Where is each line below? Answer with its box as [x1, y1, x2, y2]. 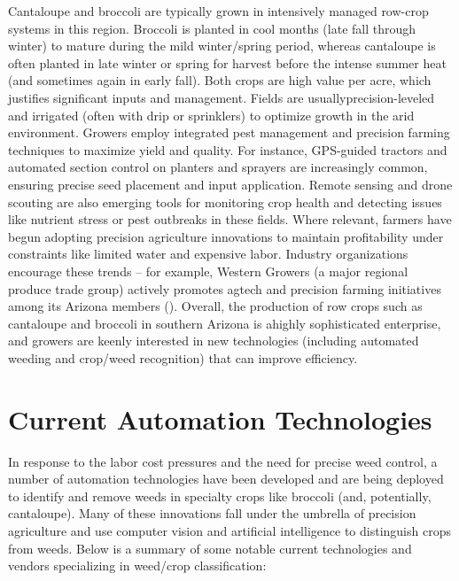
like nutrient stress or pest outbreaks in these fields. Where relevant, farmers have [8, 210, 452, 229]
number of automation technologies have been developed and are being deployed [8, 469, 444, 488]
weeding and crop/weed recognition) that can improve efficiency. [8, 348, 358, 367]
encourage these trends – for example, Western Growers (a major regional [8, 261, 408, 280]
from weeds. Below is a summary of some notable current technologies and [8, 538, 412, 557]
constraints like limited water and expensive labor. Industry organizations [8, 244, 408, 263]
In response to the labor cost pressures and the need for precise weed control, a [8, 452, 438, 470]
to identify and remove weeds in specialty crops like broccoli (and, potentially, [8, 486, 432, 505]
